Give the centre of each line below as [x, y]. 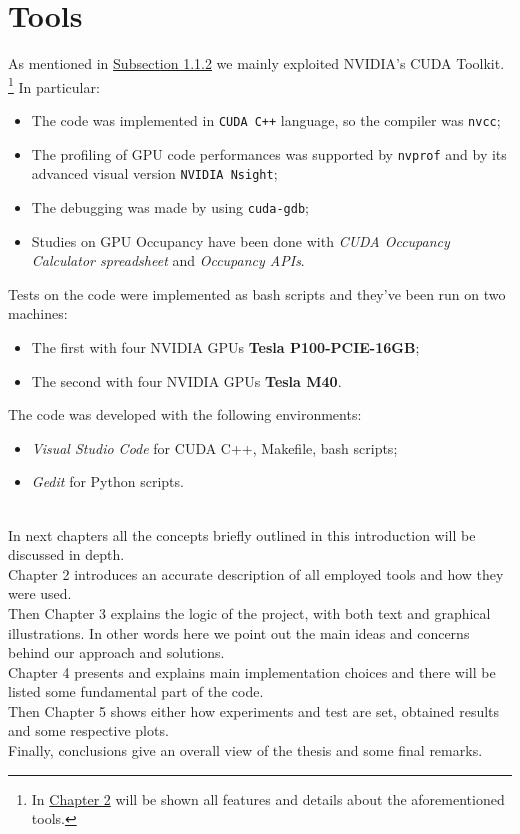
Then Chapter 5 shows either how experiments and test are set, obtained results [254, 710]
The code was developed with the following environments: [185, 414]
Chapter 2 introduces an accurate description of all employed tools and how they [256, 573]
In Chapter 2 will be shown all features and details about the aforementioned [268, 798]
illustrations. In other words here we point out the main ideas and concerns [239, 632]
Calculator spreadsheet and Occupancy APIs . [168, 260]
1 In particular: [54, 85]
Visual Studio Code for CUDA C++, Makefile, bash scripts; [214, 447]
